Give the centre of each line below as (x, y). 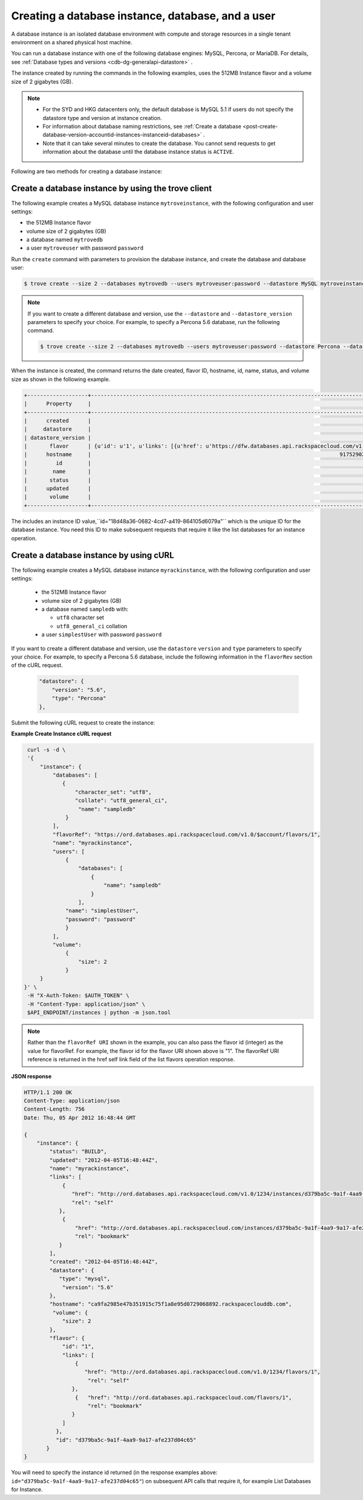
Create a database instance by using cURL (93, 555)
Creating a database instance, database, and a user (143, 16)
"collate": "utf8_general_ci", (121, 801)
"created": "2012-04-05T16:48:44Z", (104, 1262)
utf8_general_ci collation (92, 626)
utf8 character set (80, 617)
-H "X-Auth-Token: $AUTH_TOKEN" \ (78, 996)
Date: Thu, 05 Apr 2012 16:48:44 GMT (80, 1117)
